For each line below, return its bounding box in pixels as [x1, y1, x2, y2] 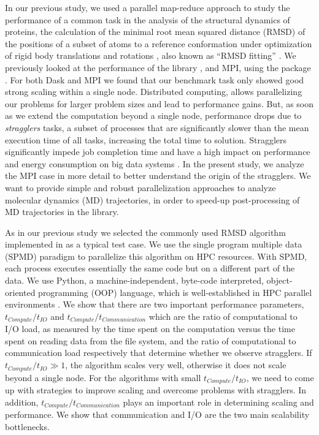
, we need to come [246, 371, 314, 384]
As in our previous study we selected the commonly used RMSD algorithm [5, 225, 286, 238]
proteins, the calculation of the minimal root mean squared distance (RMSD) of [5, 25, 306, 38]
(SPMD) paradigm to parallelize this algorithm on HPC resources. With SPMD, [5, 249, 307, 262]
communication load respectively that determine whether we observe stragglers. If [5, 346, 312, 359]
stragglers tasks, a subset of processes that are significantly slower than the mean [5, 121, 309, 134]
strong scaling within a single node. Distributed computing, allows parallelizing [5, 85, 302, 98]
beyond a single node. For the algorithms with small [5, 371, 201, 384]
